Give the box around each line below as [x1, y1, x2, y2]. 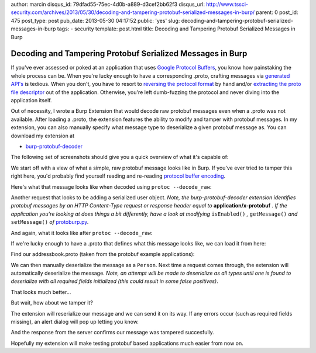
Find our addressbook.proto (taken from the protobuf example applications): [11, 251, 195, 258]
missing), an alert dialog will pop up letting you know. [11, 319, 139, 326]
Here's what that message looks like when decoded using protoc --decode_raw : [11, 183, 212, 190]
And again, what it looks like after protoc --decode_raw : [11, 229, 153, 236]
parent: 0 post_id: [256, 9, 298, 16]
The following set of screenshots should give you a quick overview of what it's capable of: [11, 154, 229, 161]
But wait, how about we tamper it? [11, 299, 93, 306]
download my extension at [11, 132, 75, 139]
